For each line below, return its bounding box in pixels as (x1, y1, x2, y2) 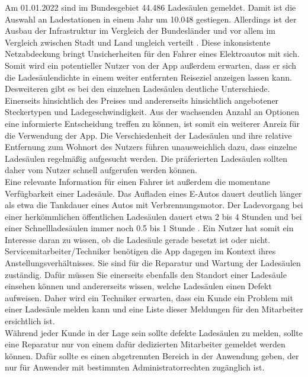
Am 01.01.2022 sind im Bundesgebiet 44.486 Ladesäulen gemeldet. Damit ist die (5, 1, 296, 13)
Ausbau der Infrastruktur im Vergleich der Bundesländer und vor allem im (5, 24, 275, 37)
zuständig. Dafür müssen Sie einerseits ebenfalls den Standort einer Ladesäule (5, 268, 287, 280)
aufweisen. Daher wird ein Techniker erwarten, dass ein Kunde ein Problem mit (5, 291, 293, 303)
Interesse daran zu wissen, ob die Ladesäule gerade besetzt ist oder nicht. (5, 233, 271, 245)
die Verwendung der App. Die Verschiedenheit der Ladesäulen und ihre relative (5, 129, 292, 141)
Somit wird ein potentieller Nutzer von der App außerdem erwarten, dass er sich (5, 59, 297, 71)
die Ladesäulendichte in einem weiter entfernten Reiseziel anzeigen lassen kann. (5, 71, 292, 83)
